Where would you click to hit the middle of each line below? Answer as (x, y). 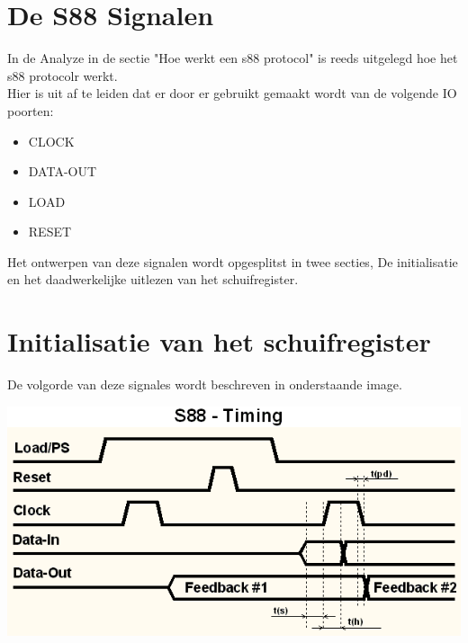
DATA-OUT (63, 171)
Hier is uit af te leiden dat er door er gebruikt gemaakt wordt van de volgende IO (232, 93)
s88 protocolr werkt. (63, 75)
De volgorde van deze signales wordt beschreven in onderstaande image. (205, 384)
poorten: (31, 110)
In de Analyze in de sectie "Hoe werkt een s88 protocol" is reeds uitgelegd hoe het (233, 58)
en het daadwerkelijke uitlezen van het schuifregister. (153, 279)
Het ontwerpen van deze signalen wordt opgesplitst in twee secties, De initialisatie (233, 261)
